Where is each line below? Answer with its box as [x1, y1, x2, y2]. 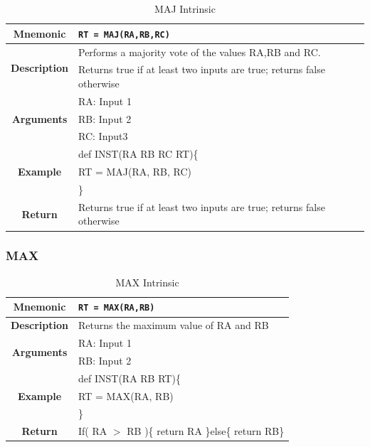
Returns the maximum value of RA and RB [78, 318, 269, 333]
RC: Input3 [78, 129, 128, 144]
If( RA [78, 424, 107, 438]
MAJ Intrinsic [154, 1, 216, 16]
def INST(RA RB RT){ [78, 370, 181, 385]
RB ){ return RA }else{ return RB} [127, 424, 285, 438]
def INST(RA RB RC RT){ [78, 146, 199, 161]
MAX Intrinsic [115, 274, 179, 289]
